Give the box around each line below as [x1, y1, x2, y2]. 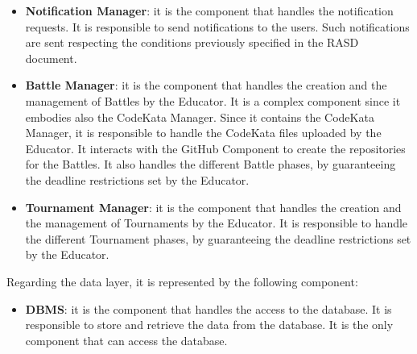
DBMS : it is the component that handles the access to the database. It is [25, 300, 392, 317]
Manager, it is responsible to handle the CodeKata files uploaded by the [25, 124, 382, 141]
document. [25, 49, 77, 66]
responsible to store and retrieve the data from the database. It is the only [25, 316, 394, 333]
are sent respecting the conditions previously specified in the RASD [25, 34, 359, 51]
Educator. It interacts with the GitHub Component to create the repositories [25, 140, 406, 156]
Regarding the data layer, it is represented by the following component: [6, 273, 358, 289]
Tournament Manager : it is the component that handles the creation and [25, 198, 402, 215]
